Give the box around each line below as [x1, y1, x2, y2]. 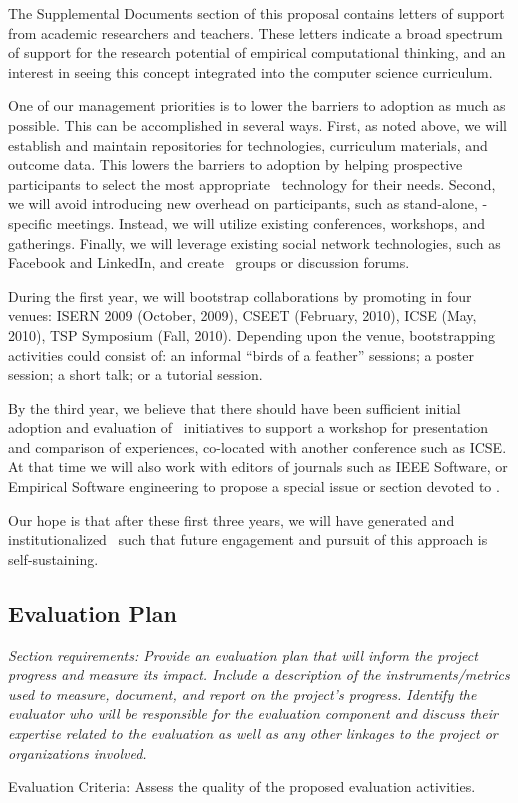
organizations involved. [8, 742, 147, 763]
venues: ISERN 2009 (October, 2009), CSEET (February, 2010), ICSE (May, [8, 305, 477, 326]
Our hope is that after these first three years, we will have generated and [8, 509, 455, 530]
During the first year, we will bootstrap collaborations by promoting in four [8, 285, 472, 306]
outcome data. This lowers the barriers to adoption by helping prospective [8, 154, 463, 175]
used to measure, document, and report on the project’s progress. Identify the [8, 683, 477, 704]
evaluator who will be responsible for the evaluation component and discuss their [8, 703, 498, 724]
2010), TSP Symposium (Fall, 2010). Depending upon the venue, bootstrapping [8, 324, 495, 345]
